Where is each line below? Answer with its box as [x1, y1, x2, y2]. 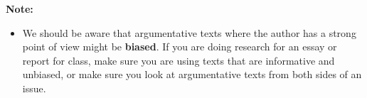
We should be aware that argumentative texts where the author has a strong [22, 25, 356, 40]
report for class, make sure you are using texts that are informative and [22, 53, 335, 67]
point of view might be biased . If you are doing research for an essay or [22, 39, 337, 54]
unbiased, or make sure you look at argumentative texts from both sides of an [22, 67, 362, 82]
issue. [22, 80, 46, 95]
